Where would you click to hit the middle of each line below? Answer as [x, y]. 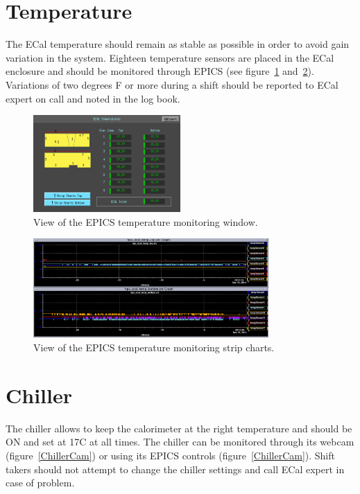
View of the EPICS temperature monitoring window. [146, 221]
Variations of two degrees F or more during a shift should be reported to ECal [172, 84]
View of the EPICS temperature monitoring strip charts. [154, 347]
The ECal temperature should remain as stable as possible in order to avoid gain [178, 44]
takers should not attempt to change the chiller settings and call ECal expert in [175, 469]
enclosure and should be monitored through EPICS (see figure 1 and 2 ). [160, 71]
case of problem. [40, 483]
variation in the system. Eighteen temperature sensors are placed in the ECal [170, 57]
